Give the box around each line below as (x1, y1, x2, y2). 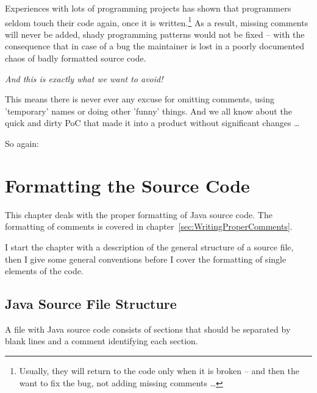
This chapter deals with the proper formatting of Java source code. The (5, 208, 272, 221)
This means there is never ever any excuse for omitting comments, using (5, 93, 274, 105)
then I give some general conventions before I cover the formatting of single (5, 252, 287, 265)
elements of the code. (5, 264, 84, 277)
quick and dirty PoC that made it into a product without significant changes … (5, 116, 300, 129)
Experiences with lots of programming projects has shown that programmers (5, 2, 291, 14)
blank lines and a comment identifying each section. (5, 335, 198, 347)
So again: (5, 137, 40, 149)
